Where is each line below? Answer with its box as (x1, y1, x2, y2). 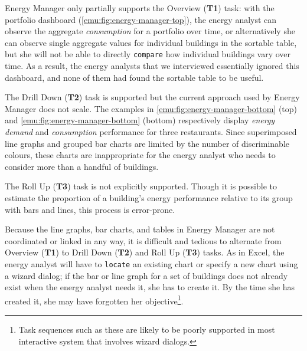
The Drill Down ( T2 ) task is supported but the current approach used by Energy (5, 91, 300, 103)
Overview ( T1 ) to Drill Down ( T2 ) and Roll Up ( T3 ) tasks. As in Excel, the (5, 246, 285, 258)
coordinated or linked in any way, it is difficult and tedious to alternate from (5, 234, 282, 247)
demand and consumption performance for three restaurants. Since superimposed (5, 126, 297, 137)
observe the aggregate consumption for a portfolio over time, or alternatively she (5, 25, 295, 37)
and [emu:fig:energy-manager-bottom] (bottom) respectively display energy (5, 114, 275, 126)
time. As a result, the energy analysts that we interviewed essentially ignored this (5, 60, 299, 72)
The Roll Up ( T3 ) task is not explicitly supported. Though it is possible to (5, 180, 277, 192)
